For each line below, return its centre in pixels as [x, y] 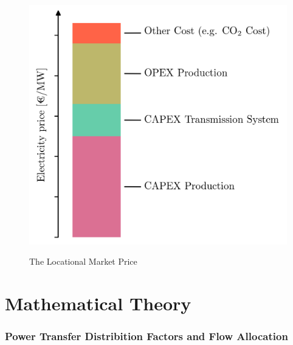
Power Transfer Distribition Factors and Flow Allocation [146, 336]
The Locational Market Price [83, 261]
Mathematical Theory [98, 303]
